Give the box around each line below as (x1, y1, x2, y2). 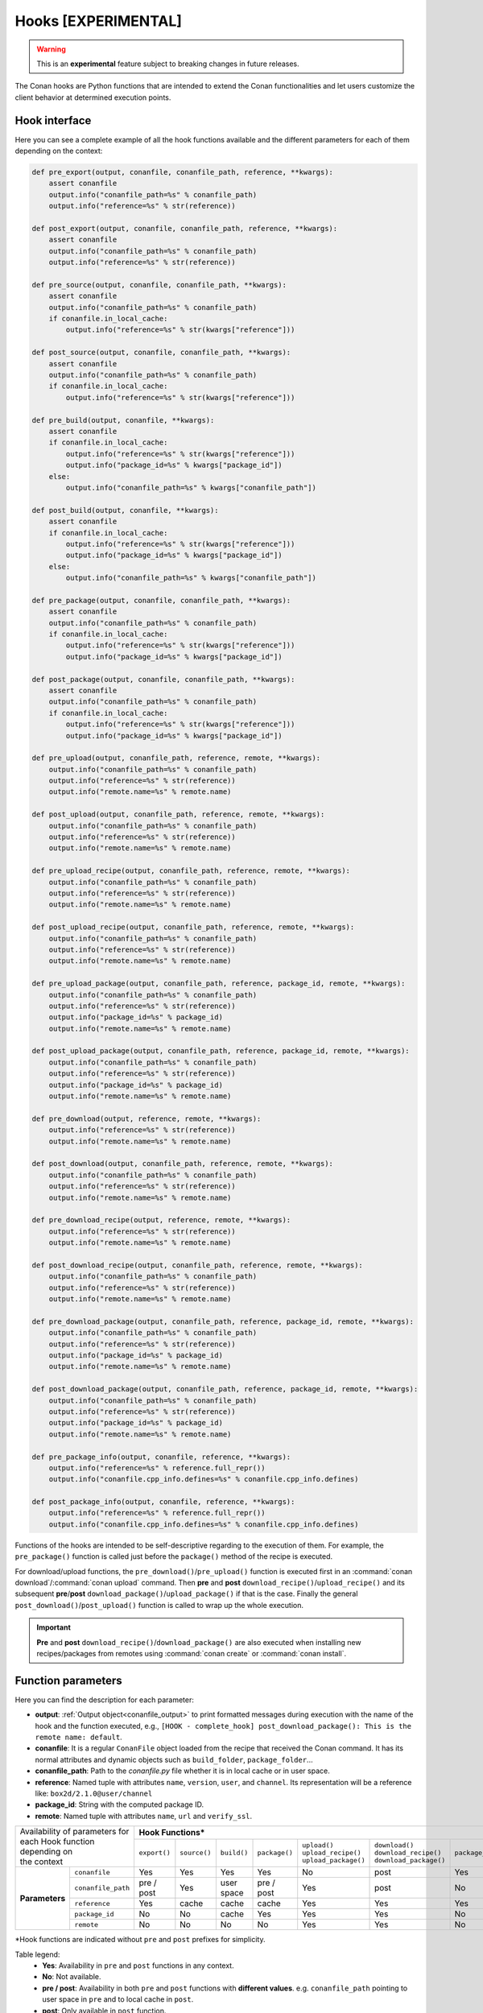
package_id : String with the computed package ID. (35, 1800, 204, 1809)
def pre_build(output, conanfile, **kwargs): (31, 415, 215, 424)
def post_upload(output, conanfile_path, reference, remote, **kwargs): (31, 810, 325, 819)
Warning (36, 44, 66, 54)
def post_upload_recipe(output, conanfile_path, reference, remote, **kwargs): (31, 923, 355, 932)
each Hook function (19, 1836, 95, 1847)
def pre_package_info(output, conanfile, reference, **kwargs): (31, 1452, 291, 1461)
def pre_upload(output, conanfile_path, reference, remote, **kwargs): (31, 754, 321, 763)
